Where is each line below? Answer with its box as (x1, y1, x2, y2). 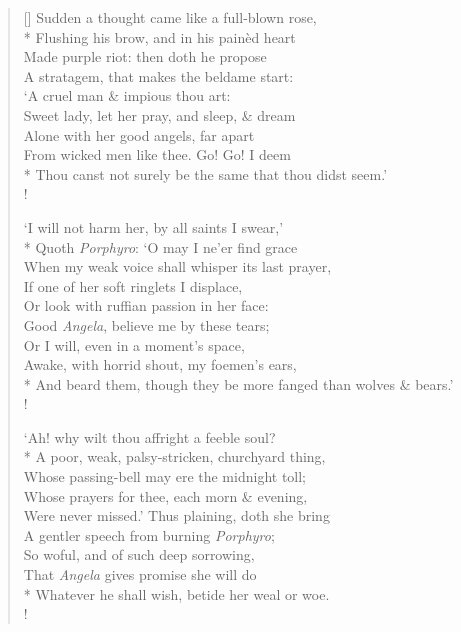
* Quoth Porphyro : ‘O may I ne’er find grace (23, 236, 298, 257)
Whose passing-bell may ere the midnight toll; (23, 466, 307, 487)
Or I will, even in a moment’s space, (23, 334, 245, 355)
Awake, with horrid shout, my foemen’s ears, (23, 354, 297, 375)
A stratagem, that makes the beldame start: (23, 65, 294, 86)
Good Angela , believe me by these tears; (23, 314, 270, 335)
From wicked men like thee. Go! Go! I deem (23, 144, 291, 165)
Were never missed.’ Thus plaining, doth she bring (23, 505, 330, 526)
